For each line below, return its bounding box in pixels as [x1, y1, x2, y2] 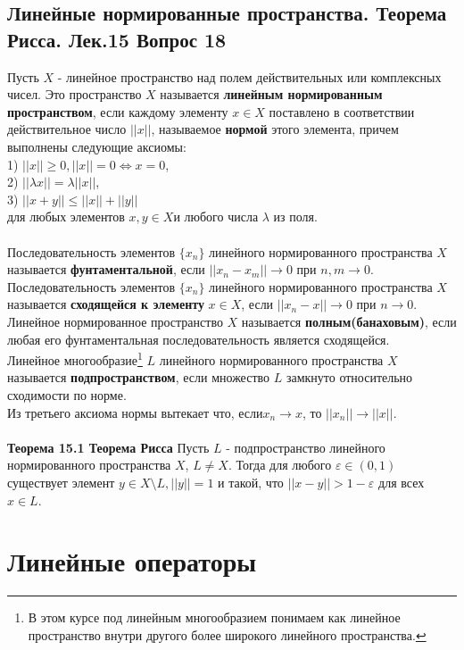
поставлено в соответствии [269, 102, 415, 121]
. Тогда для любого [228, 455, 332, 474]
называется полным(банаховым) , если [241, 312, 457, 330]
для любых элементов [7, 207, 125, 226]
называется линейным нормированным [160, 85, 383, 104]
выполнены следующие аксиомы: [7, 137, 186, 155]
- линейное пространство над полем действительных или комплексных [57, 67, 442, 86]
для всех [378, 472, 425, 491]
